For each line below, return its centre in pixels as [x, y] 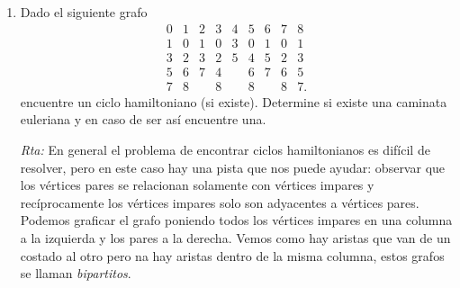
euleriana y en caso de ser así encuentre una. [143, 119]
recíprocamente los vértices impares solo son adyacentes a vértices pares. [220, 202]
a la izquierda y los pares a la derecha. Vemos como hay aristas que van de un [235, 237]
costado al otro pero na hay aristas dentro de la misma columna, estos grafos [232, 255]
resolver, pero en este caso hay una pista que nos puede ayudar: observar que [233, 167]
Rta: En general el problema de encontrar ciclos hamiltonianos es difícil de [225, 149]
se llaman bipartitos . [76, 273]
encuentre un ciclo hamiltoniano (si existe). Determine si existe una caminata [234, 101]
